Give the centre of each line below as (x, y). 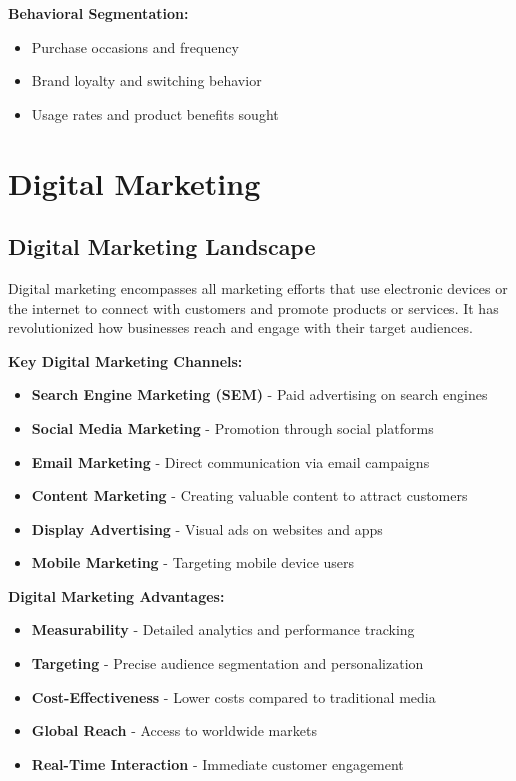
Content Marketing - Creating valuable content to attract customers (249, 495)
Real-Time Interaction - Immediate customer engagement (217, 763)
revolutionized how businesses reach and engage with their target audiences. (240, 327)
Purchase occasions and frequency (135, 46)
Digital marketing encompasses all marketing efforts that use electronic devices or (258, 287)
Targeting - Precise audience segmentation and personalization (227, 663)
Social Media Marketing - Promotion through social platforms (232, 427)
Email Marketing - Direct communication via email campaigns (230, 461)
